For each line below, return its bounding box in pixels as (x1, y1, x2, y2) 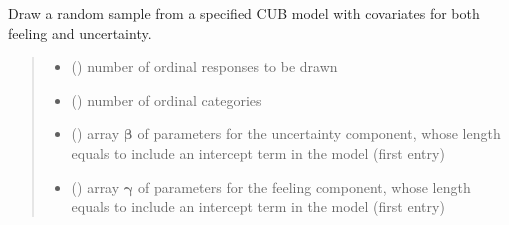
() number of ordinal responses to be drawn (71, 56, 338, 77)
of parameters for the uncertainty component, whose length (137, 123, 501, 144)
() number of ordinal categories (71, 89, 262, 110)
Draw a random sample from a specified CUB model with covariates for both (8, 3, 480, 23)
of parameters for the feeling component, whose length (137, 176, 471, 197)
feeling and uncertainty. (8, 22, 152, 43)
